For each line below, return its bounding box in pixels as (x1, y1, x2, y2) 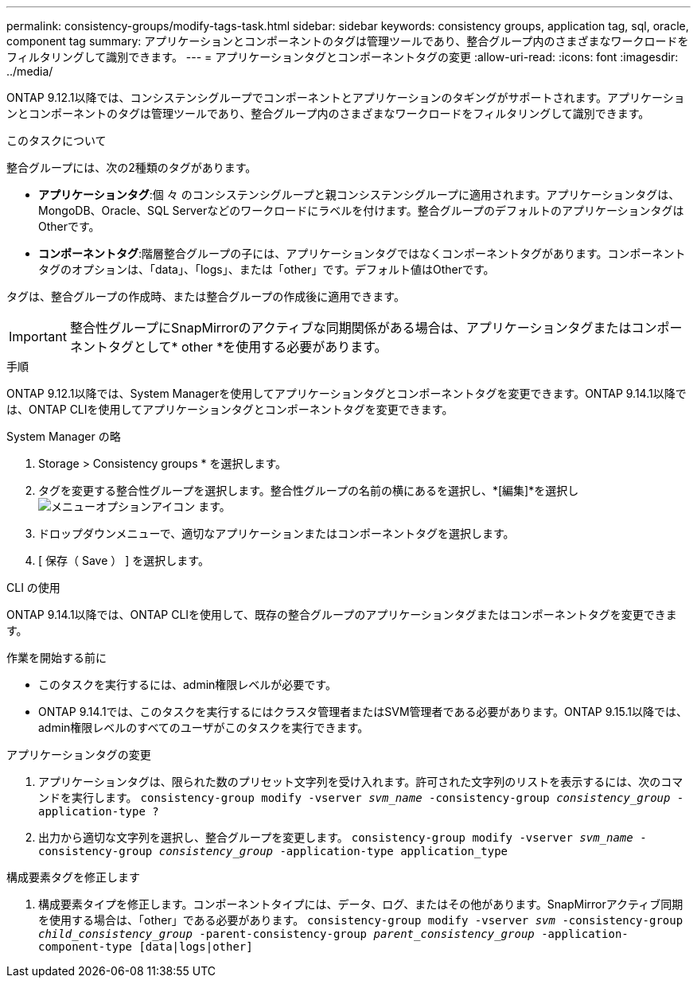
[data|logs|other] (138, 940, 253, 953)
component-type (38, 940, 133, 953)
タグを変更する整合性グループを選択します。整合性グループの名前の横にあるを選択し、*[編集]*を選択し (38, 484, 579, 497)
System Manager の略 (6, 430, 121, 443)
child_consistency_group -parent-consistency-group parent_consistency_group (38, 928, 535, 940)
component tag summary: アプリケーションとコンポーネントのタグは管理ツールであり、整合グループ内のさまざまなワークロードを (6, 34, 689, 48)
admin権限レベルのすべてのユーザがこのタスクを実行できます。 (38, 721, 369, 734)
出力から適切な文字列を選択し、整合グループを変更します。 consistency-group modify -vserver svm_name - (38, 830, 647, 844)
